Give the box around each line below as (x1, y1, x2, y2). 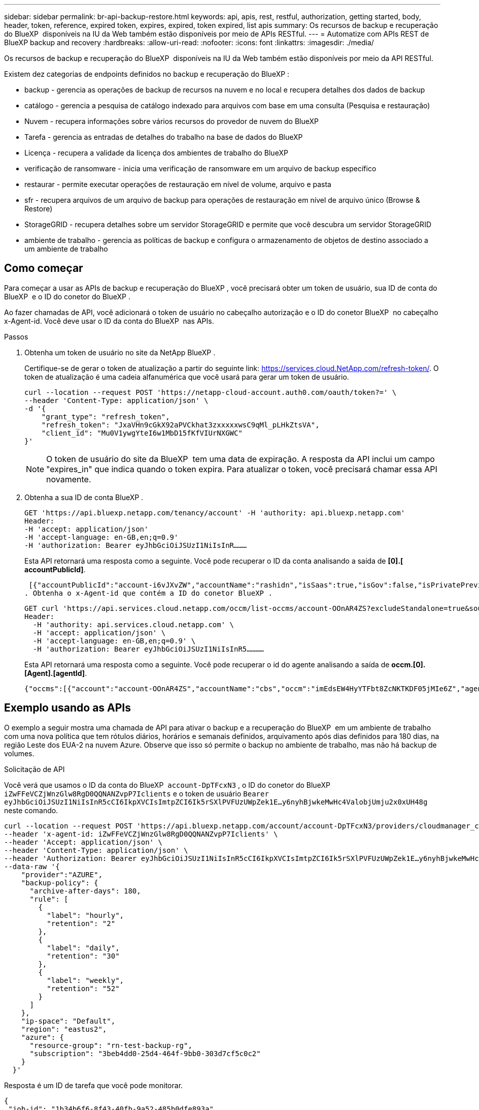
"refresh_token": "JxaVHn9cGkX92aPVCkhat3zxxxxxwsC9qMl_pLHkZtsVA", (41, 420, 320, 429)
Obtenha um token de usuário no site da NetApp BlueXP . (24, 348, 216, 357)
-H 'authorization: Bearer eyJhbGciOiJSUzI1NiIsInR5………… (32, 644, 264, 653)
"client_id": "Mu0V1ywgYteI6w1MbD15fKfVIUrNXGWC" (41, 428, 243, 437)
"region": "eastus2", (21, 1025, 107, 1033)
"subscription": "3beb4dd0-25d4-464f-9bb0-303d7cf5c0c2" (29, 1049, 261, 1058)
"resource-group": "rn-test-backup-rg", (29, 1041, 192, 1050)
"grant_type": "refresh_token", (41, 412, 170, 421)
